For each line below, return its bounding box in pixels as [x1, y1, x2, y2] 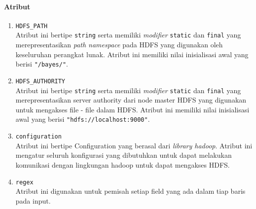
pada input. [15, 195, 51, 206]
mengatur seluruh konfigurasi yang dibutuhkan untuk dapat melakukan [15, 150, 232, 160]
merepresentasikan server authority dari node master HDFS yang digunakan [15, 95, 247, 105]
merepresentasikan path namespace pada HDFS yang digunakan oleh [15, 39, 223, 50]
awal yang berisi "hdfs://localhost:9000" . [15, 114, 150, 124]
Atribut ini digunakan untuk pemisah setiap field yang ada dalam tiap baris [15, 186, 246, 196]
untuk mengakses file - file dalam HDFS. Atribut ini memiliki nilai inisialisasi [15, 104, 250, 114]
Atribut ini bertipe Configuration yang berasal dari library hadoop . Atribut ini [15, 140, 253, 150]
